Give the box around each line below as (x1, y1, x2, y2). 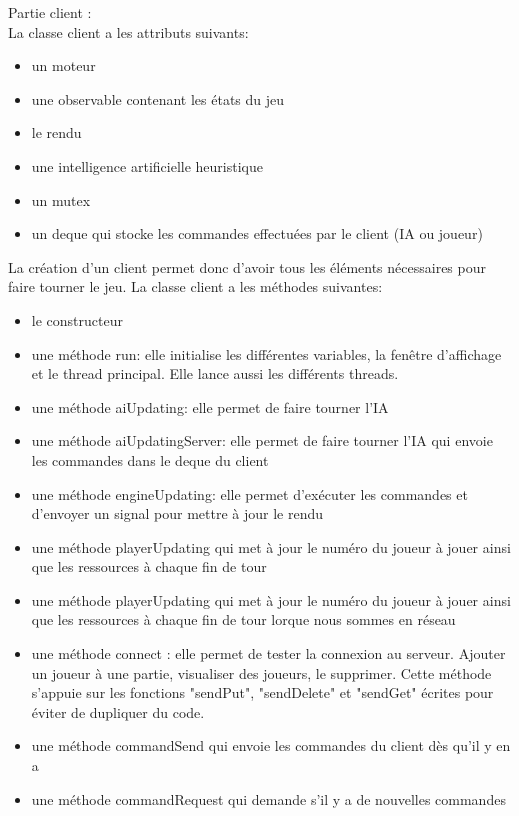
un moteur (31, 55, 96, 76)
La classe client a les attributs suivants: (8, 21, 249, 42)
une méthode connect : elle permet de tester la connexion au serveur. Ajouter (31, 643, 506, 664)
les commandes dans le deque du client (31, 449, 269, 470)
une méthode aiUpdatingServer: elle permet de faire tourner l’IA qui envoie (31, 430, 493, 451)
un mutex (31, 189, 91, 210)
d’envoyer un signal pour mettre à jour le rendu (31, 503, 323, 524)
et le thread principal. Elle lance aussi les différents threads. (31, 363, 399, 384)
